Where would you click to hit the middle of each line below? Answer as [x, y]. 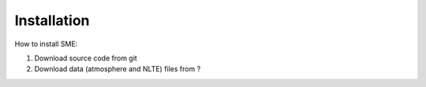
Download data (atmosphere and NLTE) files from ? [118, 69]
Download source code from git [86, 58]
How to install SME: [46, 44]
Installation [52, 20]
